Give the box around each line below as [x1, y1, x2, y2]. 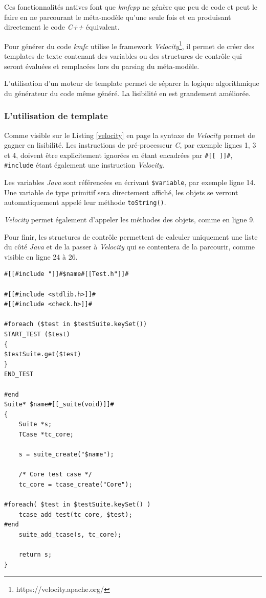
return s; [18, 551, 52, 559]
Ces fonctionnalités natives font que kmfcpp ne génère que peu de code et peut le [4, 2, 258, 12]
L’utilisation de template [4, 109, 108, 122]
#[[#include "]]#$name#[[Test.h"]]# [4, 270, 129, 278]
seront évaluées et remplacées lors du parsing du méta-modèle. [4, 60, 199, 71]
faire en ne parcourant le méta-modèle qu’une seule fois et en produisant [4, 11, 231, 22]
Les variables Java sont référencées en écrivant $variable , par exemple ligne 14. [4, 177, 256, 188]
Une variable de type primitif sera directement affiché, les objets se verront [4, 187, 238, 197]
